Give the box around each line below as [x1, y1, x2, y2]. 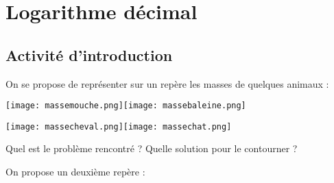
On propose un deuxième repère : [5, 164, 145, 179]
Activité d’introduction [5, 44, 173, 65]
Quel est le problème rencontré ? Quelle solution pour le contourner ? [5, 141, 298, 156]
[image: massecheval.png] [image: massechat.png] [5, 121, 232, 132]
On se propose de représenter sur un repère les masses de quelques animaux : [5, 76, 329, 90]
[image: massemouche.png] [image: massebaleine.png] [5, 101, 246, 111]
